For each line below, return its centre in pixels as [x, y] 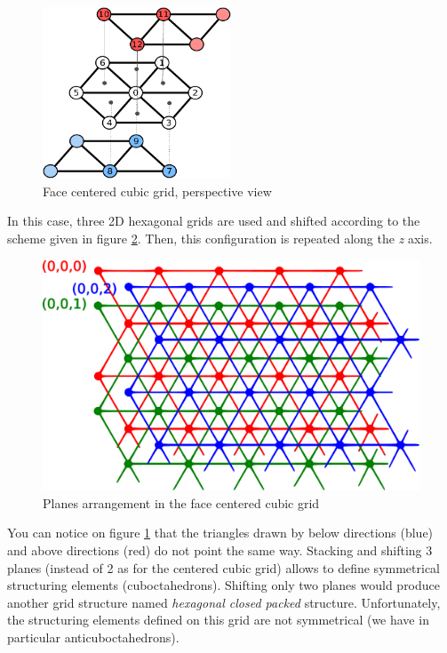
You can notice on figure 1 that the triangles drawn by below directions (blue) [220, 533]
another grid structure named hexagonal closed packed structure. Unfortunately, [224, 602]
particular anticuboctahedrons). [93, 637]
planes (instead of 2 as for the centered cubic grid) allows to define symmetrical [224, 567]
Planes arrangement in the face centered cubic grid [181, 502]
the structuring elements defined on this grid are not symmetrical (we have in [218, 620]
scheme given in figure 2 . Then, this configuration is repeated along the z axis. [220, 238]
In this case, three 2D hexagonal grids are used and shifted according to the [214, 221]
